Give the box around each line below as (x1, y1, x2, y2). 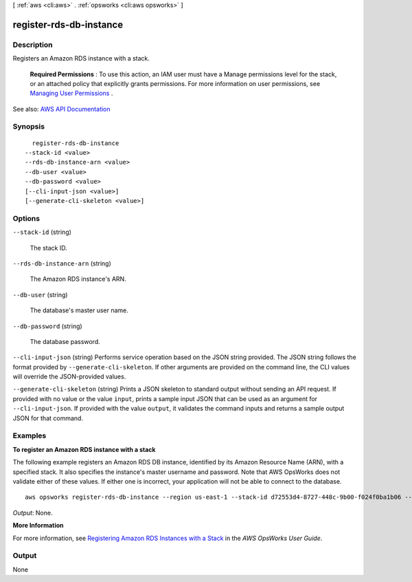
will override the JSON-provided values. (12, 372, 126, 381)
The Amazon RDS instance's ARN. (30, 275, 126, 283)
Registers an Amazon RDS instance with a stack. (12, 54, 150, 63)
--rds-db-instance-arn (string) (12, 259, 111, 268)
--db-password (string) (12, 322, 82, 330)
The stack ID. (30, 244, 68, 252)
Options (12, 213, 41, 223)
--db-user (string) (12, 290, 68, 299)
